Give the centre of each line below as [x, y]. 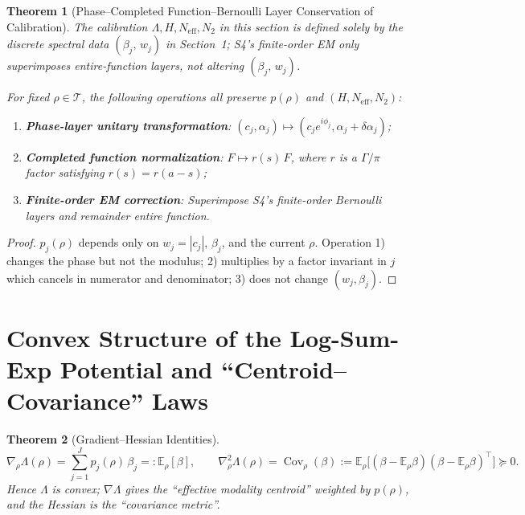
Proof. [21, 242]
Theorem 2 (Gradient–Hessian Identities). [113, 439]
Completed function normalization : [124, 156]
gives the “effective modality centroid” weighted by [248, 488]
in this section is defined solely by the [311, 26]
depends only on [119, 242]
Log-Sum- [345, 337]
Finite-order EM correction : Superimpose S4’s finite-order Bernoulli [203, 199]
